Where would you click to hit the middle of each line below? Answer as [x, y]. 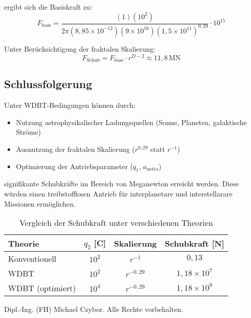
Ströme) [28, 132]
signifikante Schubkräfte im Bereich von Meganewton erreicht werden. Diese [121, 184]
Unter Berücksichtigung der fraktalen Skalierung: [80, 48]
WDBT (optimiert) [42, 288]
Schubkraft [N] [195, 243]
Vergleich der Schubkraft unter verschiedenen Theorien [116, 223]
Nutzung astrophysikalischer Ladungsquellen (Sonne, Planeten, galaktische [131, 122]
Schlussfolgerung [48, 84]
